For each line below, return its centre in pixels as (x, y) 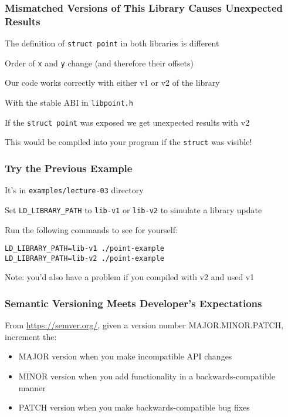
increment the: (31, 336)
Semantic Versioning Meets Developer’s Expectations (133, 303)
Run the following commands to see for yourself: (91, 229)
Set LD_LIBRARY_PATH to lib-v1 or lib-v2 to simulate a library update (133, 209)
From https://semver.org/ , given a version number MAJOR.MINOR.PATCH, (144, 325)
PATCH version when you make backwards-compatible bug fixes (134, 407)
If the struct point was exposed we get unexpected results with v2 (127, 122)
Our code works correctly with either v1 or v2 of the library (112, 83)
